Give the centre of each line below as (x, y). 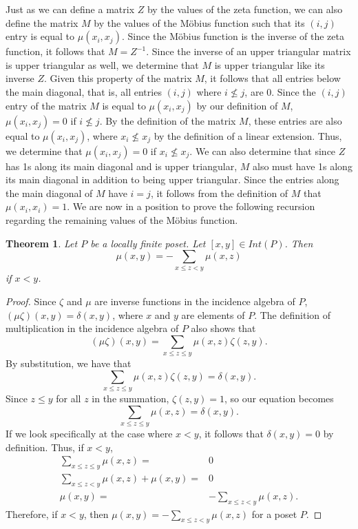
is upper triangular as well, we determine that (102, 64)
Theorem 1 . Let (42, 243)
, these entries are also (295, 120)
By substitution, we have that (69, 363)
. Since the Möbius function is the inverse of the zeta (233, 36)
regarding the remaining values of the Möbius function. (122, 219)
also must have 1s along (303, 166)
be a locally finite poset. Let (148, 243)
